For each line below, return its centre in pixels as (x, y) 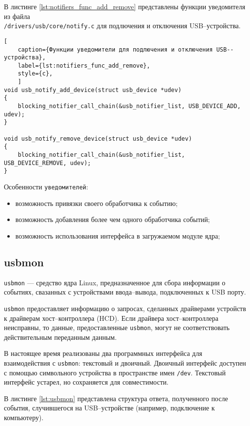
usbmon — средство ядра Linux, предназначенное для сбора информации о (115, 282)
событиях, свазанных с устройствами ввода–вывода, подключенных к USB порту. (125, 292)
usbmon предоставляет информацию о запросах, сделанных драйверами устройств (125, 308)
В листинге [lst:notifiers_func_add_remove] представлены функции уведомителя (125, 6)
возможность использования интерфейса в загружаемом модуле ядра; (118, 235)
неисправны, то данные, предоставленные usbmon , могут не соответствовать (117, 327)
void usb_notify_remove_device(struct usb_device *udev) (98, 139)
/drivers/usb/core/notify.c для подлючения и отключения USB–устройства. (122, 26)
